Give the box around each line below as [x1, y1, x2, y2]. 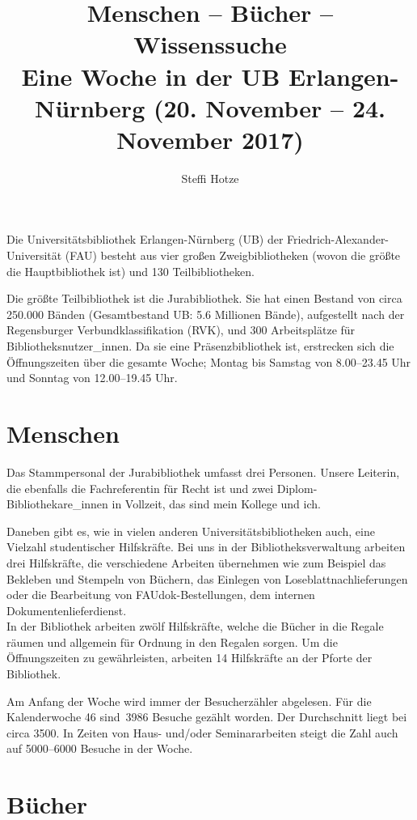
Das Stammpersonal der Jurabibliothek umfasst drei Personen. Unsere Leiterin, [6, 463, 400, 480]
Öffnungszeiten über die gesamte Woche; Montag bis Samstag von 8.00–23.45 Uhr [6, 353, 411, 370]
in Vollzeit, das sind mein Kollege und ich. [112, 495, 321, 512]
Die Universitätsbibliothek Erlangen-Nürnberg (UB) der [6, 231, 284, 248]
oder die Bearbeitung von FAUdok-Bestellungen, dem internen [6, 586, 315, 603]
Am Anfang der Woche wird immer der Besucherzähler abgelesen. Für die [6, 692, 372, 709]
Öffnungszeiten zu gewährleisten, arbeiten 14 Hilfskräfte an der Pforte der [6, 649, 373, 666]
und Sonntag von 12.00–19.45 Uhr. [6, 369, 178, 386]
